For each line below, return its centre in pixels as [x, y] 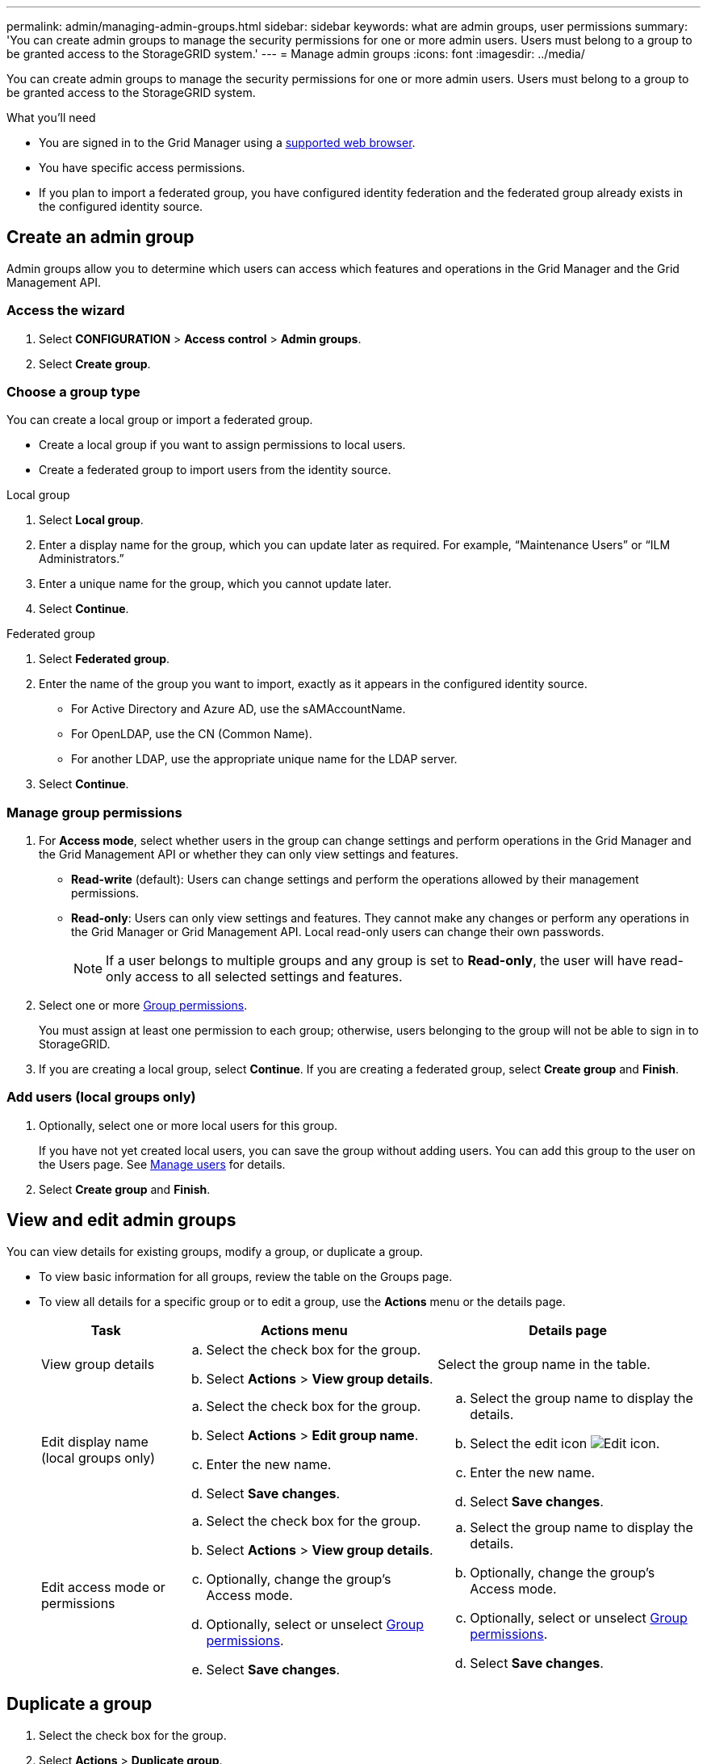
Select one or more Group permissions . [143, 1006]
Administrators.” [82, 559]
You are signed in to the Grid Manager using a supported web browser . [227, 143]
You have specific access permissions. [142, 168]
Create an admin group [100, 237]
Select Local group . [91, 520]
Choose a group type [73, 391]
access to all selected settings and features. [269, 977]
